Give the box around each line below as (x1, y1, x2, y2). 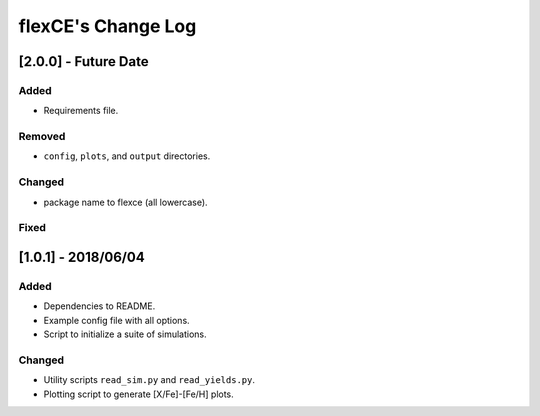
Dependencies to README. (43, 300, 156, 312)
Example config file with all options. (43, 314, 190, 326)
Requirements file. (43, 105, 119, 117)
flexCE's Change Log (18, 15, 197, 37)
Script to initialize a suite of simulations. (43, 328, 207, 340)
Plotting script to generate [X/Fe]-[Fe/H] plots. (43, 388, 234, 400)
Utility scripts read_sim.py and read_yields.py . (43, 374, 255, 386)
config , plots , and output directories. (43, 150, 211, 162)
